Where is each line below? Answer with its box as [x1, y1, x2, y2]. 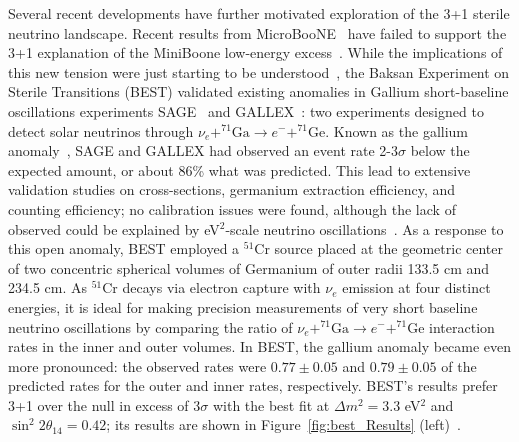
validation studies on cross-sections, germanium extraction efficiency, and [8, 179, 456, 200]
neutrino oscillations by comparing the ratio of [8, 316, 293, 337]
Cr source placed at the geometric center [254, 238, 504, 259]
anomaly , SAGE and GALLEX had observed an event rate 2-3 [8, 140, 399, 161]
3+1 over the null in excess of [8, 394, 189, 415]
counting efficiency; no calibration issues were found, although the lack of [8, 198, 456, 219]
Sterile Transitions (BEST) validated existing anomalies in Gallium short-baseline [8, 81, 509, 102]
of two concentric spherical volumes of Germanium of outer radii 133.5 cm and [8, 257, 490, 278]
